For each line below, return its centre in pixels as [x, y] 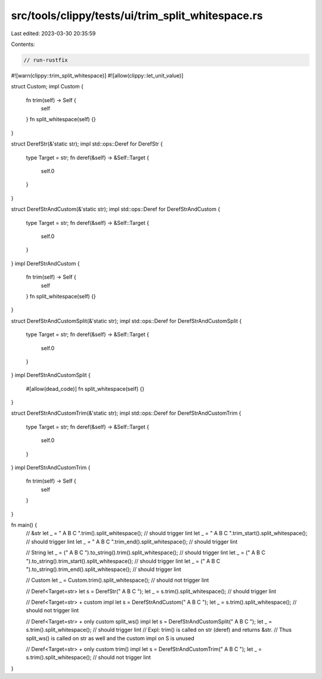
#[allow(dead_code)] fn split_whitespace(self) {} [85, 388]
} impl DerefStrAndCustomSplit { [51, 375]
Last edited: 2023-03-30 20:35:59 [53, 33]
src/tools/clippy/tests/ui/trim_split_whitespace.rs [137, 16]
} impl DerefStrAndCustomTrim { [51, 468]
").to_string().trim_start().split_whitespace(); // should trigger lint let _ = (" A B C [123, 561]
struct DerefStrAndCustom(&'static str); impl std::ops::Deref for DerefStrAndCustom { [116, 209]
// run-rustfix [46, 60]
